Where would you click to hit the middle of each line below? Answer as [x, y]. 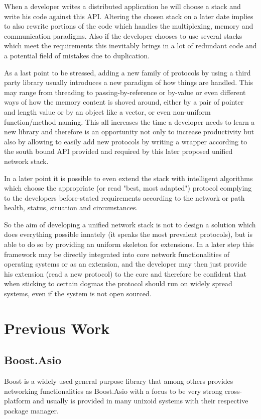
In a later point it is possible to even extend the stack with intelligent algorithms [128, 178]
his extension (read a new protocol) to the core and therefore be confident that [125, 273]
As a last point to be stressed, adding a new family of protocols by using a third [127, 72]
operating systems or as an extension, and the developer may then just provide [125, 264]
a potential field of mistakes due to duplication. [77, 55]
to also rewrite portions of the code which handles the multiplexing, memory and [129, 26]
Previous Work [57, 328]
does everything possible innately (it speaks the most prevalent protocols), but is [128, 234]
